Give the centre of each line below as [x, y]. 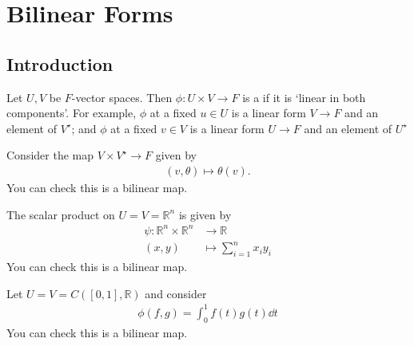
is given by [205, 214]
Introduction [60, 63]
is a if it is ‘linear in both [304, 97]
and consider [176, 293]
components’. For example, [72, 113]
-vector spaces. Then [122, 97]
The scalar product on [61, 214]
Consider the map [50, 155]
